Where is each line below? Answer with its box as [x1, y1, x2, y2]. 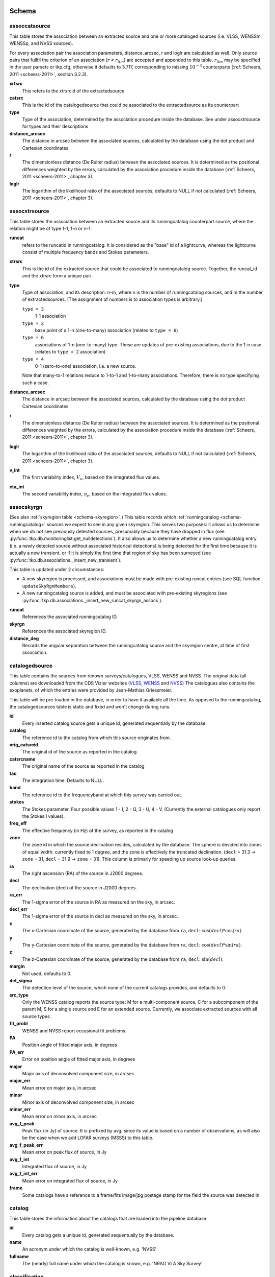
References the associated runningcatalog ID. [22, 613, 118, 620]
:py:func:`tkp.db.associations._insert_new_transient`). [9, 557, 122, 563]
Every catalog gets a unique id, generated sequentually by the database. [22, 1232, 175, 1238]
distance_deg [9, 635, 39, 641]
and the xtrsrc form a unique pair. [22, 273, 93, 279]
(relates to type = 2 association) [35, 349, 106, 355]
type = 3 [22, 306, 44, 312]
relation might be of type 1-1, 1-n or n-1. [9, 225, 92, 231]
